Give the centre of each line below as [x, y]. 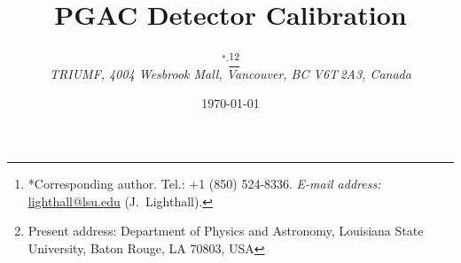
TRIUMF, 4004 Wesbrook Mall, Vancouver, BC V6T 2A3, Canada [230, 73]
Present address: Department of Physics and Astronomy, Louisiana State [226, 231]
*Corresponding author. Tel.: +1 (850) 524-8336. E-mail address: [204, 183]
